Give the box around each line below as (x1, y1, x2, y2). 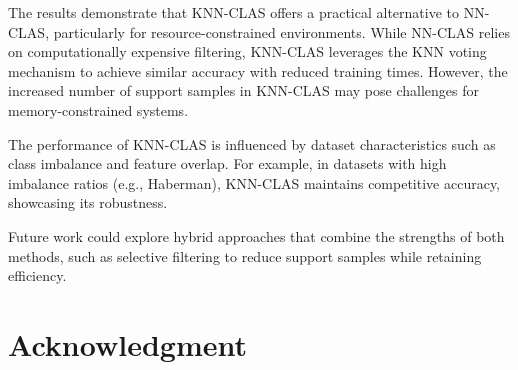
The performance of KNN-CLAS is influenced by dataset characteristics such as (8, 133, 496, 154)
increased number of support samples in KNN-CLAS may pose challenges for (8, 80, 479, 101)
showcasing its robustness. (8, 192, 168, 213)
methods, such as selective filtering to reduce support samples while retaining (8, 245, 482, 266)
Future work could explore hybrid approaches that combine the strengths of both (8, 225, 505, 246)
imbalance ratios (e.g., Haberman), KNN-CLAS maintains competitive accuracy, (8, 172, 501, 193)
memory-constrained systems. (8, 99, 189, 120)
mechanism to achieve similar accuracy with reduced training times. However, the (8, 60, 508, 81)
